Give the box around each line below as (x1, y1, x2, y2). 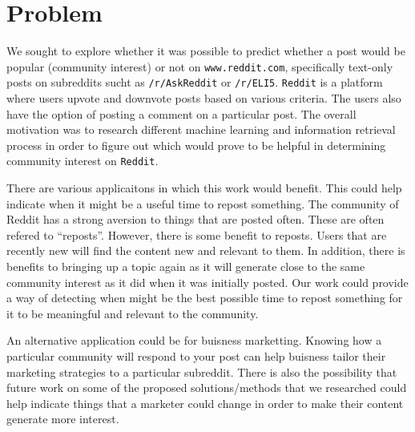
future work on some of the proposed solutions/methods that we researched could (6, 379, 407, 396)
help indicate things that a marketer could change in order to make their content (6, 394, 404, 411)
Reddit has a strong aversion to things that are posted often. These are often (6, 211, 385, 228)
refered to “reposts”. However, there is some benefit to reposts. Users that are (6, 226, 387, 243)
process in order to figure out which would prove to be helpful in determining (6, 136, 386, 153)
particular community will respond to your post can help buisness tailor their (6, 348, 386, 364)
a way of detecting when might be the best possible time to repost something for (6, 289, 403, 306)
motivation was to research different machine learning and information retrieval (6, 121, 396, 138)
